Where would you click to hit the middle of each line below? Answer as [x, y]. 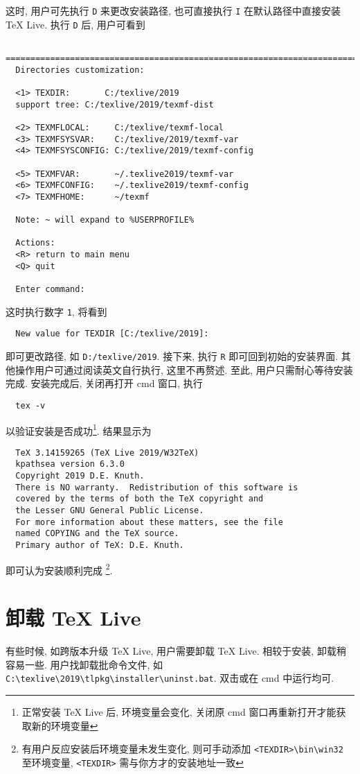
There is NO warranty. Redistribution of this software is [157, 487]
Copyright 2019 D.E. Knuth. [80, 476]
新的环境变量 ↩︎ [65, 725]
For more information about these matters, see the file [149, 522]
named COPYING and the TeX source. [97, 534]
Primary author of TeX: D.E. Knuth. [100, 545]
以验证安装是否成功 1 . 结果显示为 [79, 429]
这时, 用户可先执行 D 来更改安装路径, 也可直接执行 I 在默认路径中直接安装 [173, 10]
